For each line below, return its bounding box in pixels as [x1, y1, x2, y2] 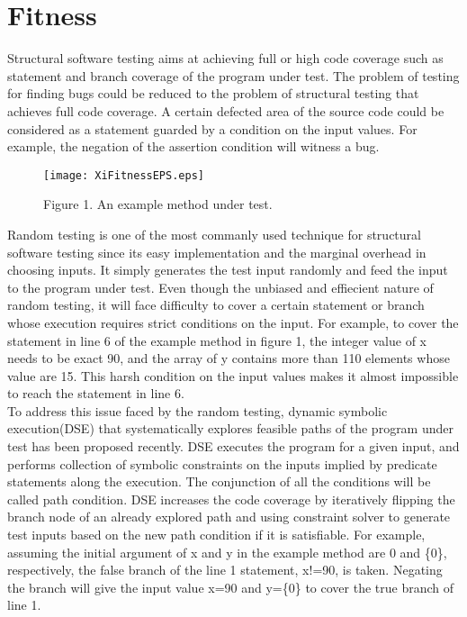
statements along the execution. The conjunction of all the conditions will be [7, 472, 431, 491]
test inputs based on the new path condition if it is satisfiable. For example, [7, 525, 426, 544]
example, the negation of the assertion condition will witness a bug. [7, 137, 380, 156]
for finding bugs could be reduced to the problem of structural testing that [7, 84, 419, 103]
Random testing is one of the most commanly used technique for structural [7, 224, 421, 243]
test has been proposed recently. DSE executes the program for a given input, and [7, 437, 460, 456]
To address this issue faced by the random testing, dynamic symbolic [7, 401, 388, 420]
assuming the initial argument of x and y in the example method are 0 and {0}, [7, 542, 447, 561]
